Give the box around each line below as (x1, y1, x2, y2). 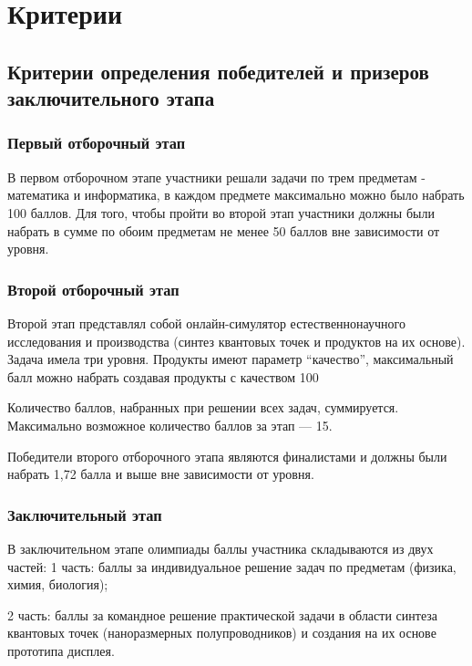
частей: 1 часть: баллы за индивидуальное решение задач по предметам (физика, (7, 557, 457, 576)
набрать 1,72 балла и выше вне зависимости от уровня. (7, 464, 314, 484)
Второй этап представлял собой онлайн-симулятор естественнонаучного (7, 313, 406, 332)
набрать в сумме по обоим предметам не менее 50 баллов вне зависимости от (7, 221, 440, 240)
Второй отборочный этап (7, 277, 180, 300)
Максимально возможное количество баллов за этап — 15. (7, 415, 333, 434)
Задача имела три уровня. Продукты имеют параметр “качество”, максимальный (7, 349, 454, 369)
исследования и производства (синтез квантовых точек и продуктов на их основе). (7, 331, 466, 350)
